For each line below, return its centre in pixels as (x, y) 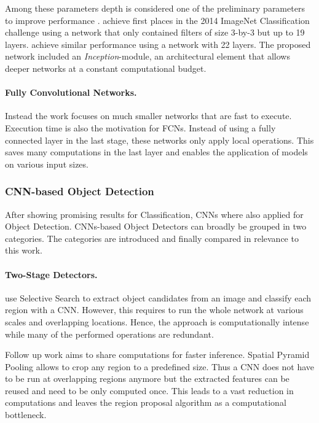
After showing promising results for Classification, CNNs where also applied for (154, 214)
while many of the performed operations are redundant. (109, 334)
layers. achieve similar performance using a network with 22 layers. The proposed (158, 44)
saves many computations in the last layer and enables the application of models (156, 152)
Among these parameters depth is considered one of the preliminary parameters (155, 8)
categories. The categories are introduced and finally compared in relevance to (152, 238)
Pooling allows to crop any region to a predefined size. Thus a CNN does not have (160, 366)
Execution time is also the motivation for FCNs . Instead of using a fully (140, 127)
